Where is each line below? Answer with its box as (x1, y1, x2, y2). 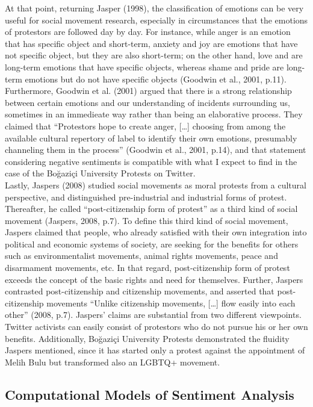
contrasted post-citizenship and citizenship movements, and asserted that (5, 285, 274, 297)
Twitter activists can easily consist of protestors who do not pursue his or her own (5, 320, 308, 333)
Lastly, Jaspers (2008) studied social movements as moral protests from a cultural (5, 178, 306, 191)
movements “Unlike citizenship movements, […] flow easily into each (46, 296, 296, 309)
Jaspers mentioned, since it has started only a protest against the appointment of (5, 344, 305, 356)
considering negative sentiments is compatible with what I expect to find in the (5, 155, 297, 167)
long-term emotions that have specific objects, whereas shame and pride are (5, 60, 284, 73)
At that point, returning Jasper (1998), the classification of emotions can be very (5, 2, 304, 14)
